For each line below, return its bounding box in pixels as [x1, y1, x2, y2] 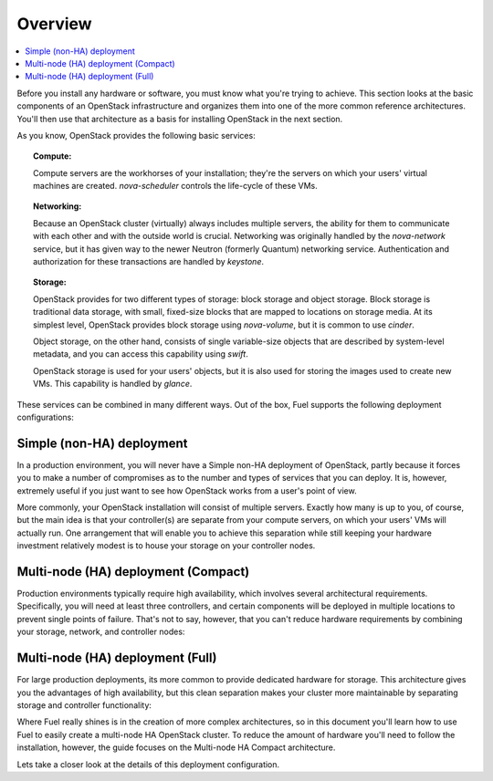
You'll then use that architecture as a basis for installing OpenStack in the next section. [16, 113, 343, 124]
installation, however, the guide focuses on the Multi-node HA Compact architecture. [16, 742, 336, 753]
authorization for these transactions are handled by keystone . [33, 256, 265, 267]
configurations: [16, 411, 75, 422]
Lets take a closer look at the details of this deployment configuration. [16, 758, 280, 770]
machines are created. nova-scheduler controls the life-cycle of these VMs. [33, 181, 319, 192]
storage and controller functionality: [16, 699, 152, 711]
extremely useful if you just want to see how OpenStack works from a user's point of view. [16, 484, 357, 496]
